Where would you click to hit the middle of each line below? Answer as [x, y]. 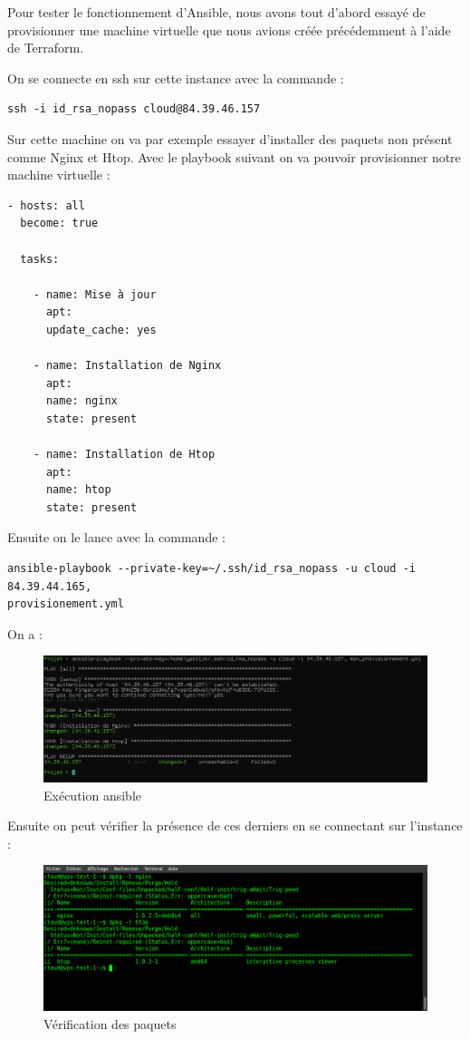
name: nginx [82, 401]
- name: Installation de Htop [124, 455]
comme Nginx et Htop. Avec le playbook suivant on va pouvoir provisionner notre [234, 156]
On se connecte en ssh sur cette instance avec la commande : [176, 78]
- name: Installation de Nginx [127, 366]
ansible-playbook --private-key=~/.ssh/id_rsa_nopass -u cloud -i [212, 569]
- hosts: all [46, 205]
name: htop [78, 490]
